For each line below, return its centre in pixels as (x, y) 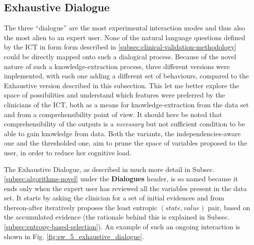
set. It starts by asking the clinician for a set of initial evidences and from (114, 198)
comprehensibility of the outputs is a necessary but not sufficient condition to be (125, 124)
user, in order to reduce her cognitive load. (68, 152)
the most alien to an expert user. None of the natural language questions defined (125, 37)
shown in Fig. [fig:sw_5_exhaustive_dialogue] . (74, 236)
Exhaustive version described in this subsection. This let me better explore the (122, 85)
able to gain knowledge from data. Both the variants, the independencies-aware (122, 133)
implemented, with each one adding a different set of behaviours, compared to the (127, 76)
